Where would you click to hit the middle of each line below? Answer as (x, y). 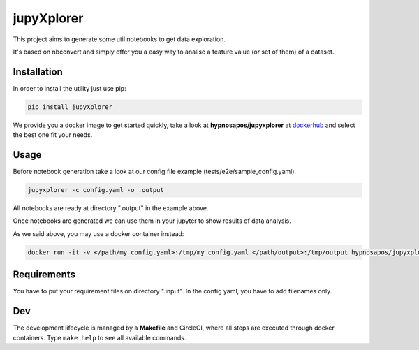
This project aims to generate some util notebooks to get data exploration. (119, 39)
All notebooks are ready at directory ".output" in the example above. (111, 208)
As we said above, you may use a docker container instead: (98, 233)
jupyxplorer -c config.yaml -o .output (96, 190)
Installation (38, 72)
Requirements (44, 275)
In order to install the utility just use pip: (69, 88)
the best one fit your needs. (53, 135)
